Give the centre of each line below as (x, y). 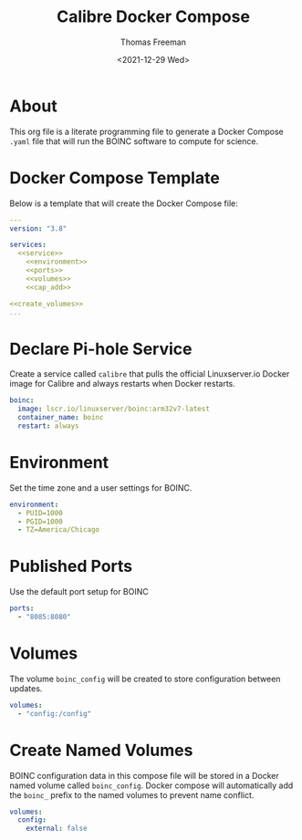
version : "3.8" (38, 228)
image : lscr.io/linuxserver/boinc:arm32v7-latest (114, 409)
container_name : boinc (61, 418)
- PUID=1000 (41, 513)
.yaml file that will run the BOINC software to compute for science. (134, 141)
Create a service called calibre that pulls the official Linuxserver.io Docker (150, 374)
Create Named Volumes (101, 750)
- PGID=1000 (41, 522)
